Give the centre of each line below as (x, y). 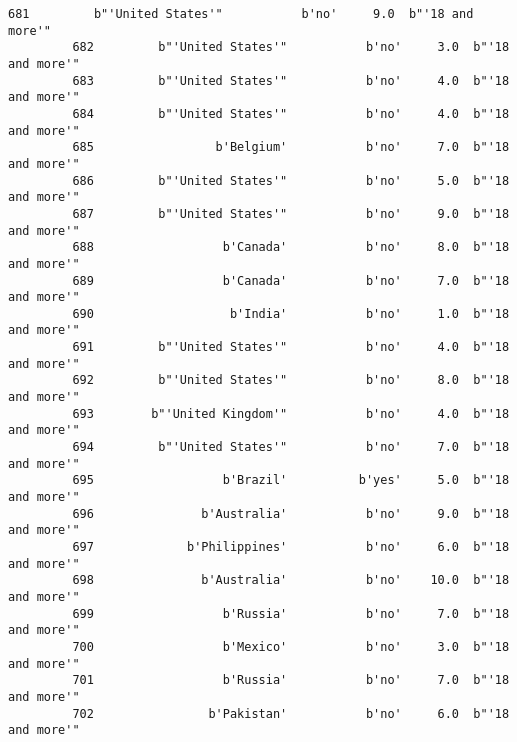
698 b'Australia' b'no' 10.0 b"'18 (291, 580)
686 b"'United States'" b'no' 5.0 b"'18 (291, 180)
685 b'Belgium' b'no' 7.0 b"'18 (291, 147)
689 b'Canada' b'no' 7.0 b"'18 (291, 280)
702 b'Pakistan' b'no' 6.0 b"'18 (291, 713)
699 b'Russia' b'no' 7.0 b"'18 (291, 613)
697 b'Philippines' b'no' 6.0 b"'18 (291, 547)
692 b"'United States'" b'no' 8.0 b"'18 (291, 380)
